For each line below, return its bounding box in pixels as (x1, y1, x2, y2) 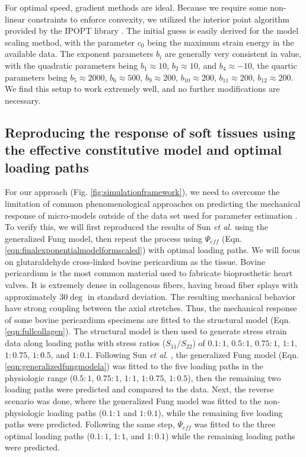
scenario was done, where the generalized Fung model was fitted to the (5, 395, 262, 407)
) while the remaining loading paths (165, 429, 295, 442)
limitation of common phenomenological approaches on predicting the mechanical (5, 197, 301, 209)
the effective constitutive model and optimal (5, 140, 282, 159)
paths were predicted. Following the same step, (5, 418, 175, 430)
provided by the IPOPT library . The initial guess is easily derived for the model (5, 24, 299, 37)
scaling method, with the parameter (5, 36, 135, 48)
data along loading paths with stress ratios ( (5, 337, 166, 349)
